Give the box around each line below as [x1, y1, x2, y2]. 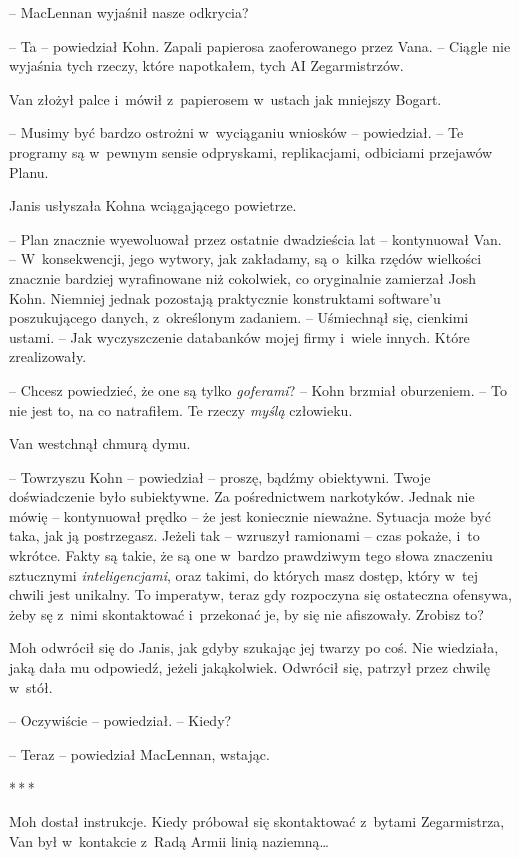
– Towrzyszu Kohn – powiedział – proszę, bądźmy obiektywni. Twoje [9, 466, 431, 487]
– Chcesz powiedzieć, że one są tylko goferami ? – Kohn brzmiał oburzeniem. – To [9, 379, 507, 400]
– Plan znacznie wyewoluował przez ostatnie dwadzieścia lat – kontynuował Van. [9, 228, 502, 249]
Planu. [9, 161, 49, 182]
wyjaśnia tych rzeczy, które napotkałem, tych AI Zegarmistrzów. [9, 55, 404, 76]
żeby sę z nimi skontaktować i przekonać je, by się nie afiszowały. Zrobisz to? [9, 603, 484, 624]
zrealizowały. [9, 346, 87, 367]
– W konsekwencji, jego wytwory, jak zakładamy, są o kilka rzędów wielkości [9, 248, 482, 269]
